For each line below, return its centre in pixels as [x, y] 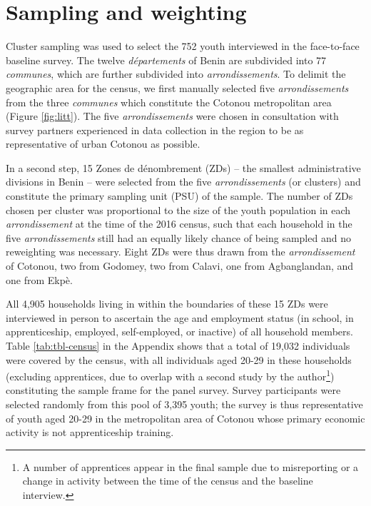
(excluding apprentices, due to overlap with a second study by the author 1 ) [170, 375]
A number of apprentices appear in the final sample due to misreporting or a [190, 466]
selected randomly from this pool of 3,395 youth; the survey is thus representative [184, 404]
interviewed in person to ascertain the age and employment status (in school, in [180, 317]
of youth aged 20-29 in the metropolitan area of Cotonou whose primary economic [185, 418]
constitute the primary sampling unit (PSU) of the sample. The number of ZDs [179, 196]
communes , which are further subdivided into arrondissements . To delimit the [176, 74]
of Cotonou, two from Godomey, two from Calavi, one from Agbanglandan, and [180, 266]
